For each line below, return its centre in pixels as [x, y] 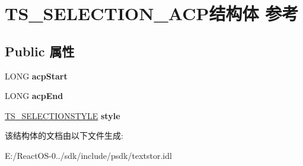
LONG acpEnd [34, 96]
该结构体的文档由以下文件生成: [64, 135]
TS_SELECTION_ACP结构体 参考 [152, 13]
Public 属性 [40, 51]
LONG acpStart [36, 76]
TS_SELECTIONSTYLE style [63, 115]
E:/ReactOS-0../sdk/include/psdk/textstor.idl [88, 155]
